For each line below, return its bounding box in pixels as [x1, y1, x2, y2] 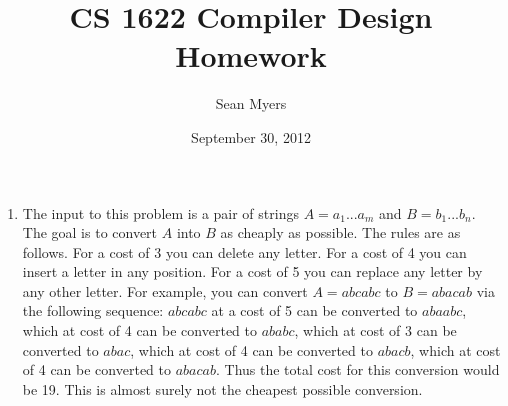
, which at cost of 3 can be [294, 320, 457, 341]
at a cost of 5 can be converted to [211, 300, 418, 321]
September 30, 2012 [191, 126, 311, 147]
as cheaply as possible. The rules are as [220, 222, 461, 243]
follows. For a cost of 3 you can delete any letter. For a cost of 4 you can [22, 241, 467, 262]
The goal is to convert [22, 222, 158, 243]
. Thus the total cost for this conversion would [215, 359, 500, 380]
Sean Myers [215, 93, 287, 114]
